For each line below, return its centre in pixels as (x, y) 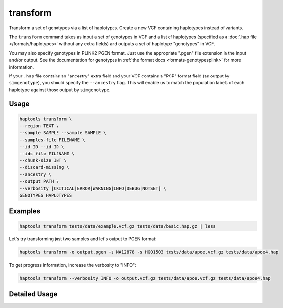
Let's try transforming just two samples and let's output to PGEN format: (83, 239)
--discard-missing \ (44, 167)
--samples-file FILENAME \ (52, 140)
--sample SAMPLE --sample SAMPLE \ (63, 133)
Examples (25, 211)
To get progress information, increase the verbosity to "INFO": (73, 265)
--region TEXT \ (39, 126)
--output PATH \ (39, 182)
